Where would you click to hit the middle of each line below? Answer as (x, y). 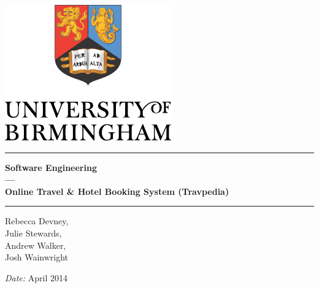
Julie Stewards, (33, 233)
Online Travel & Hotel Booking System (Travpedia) (117, 191)
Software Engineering (51, 167)
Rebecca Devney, (37, 221)
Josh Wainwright (37, 257)
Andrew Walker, (36, 245)
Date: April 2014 (37, 277)
